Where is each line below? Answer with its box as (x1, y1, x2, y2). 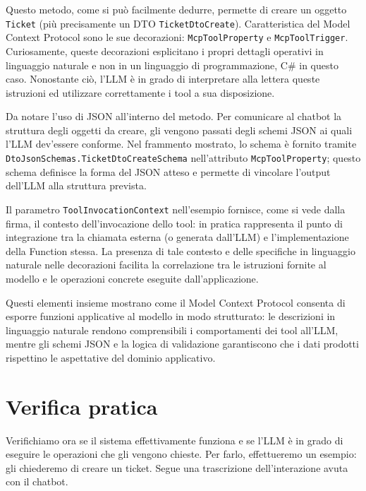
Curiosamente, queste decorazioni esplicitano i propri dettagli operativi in (6, 43, 324, 58)
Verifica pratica (6, 391, 158, 420)
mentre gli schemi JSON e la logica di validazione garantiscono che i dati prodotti (6, 336, 359, 351)
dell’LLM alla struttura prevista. (6, 178, 147, 193)
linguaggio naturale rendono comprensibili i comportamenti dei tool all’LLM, (6, 322, 338, 337)
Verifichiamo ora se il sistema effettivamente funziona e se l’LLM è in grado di (6, 432, 343, 447)
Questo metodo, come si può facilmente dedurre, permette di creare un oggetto (6, 2, 347, 16)
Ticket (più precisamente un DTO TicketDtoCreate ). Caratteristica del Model (6, 16, 350, 30)
